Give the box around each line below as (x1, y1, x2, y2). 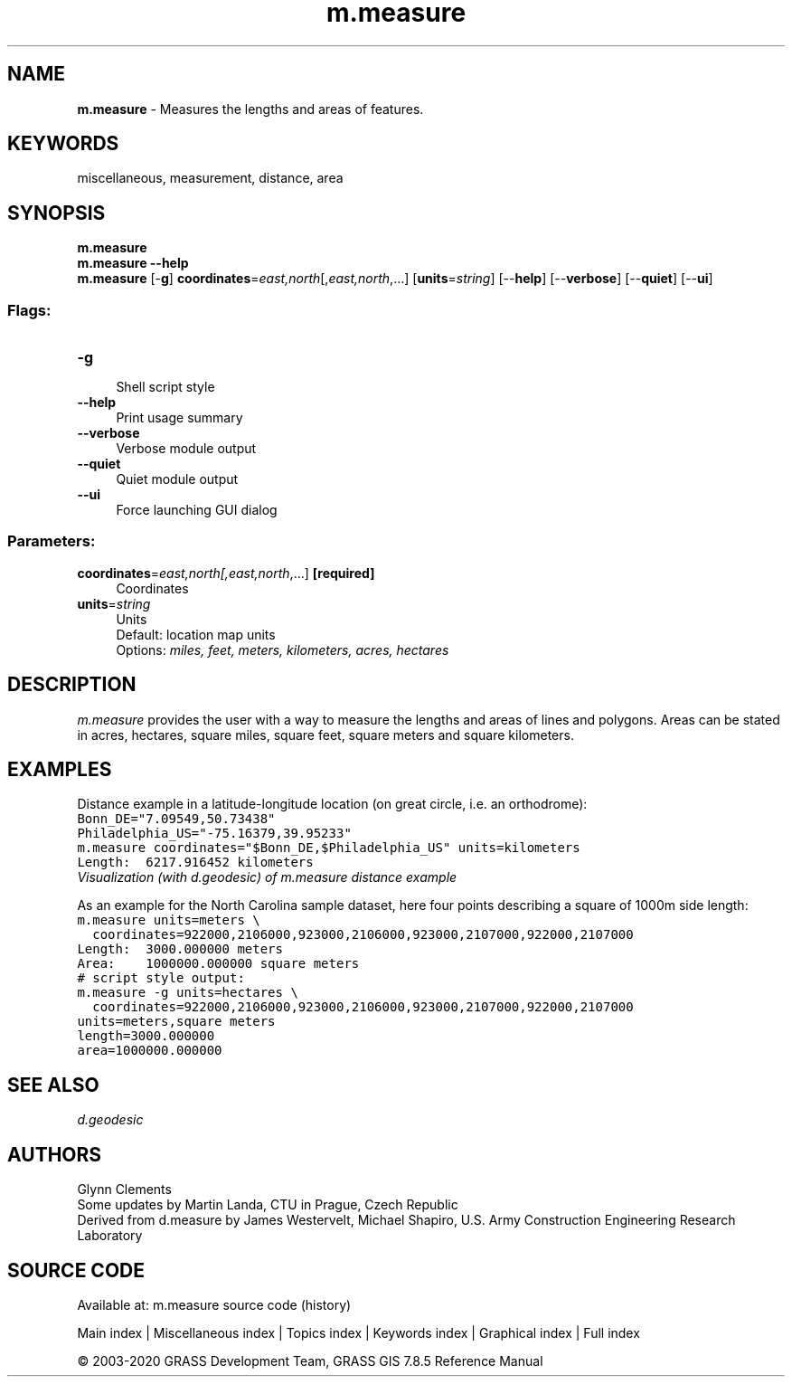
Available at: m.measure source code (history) (77, 1297, 352, 1313)
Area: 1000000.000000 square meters (77, 956, 360, 972)
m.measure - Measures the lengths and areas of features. (77, 100, 424, 117)
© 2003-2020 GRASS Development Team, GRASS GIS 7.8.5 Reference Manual (77, 1353, 543, 1369)
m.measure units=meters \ (77, 913, 260, 928)
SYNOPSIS (7, 201, 106, 224)
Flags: (7, 300, 52, 319)
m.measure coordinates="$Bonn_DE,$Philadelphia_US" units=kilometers (77, 840, 580, 856)
